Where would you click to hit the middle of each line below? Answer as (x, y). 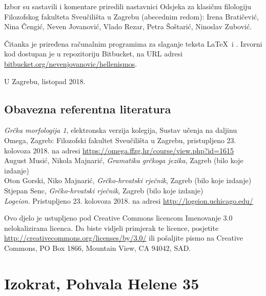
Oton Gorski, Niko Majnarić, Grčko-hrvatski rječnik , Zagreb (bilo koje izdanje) (128, 180)
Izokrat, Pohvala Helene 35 (102, 283)
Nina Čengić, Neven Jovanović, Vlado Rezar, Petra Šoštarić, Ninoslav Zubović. (128, 26)
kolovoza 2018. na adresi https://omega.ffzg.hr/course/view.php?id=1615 (119, 150)
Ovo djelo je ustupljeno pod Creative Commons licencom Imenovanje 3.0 (118, 218)
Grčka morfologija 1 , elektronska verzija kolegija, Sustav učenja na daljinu (121, 130)
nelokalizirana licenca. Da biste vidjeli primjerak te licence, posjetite (111, 228)
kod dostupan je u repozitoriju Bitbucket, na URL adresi (94, 54)
